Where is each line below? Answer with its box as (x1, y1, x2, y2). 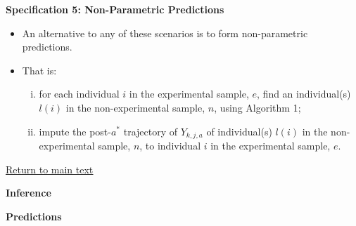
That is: (22, 62, 57, 77)
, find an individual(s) (257, 86, 351, 101)
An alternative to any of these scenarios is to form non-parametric (22, 25, 308, 40)
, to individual (139, 138, 201, 153)
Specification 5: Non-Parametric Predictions (6, 2, 224, 16)
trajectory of (123, 124, 178, 138)
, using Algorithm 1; (214, 100, 301, 114)
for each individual (39, 86, 120, 101)
